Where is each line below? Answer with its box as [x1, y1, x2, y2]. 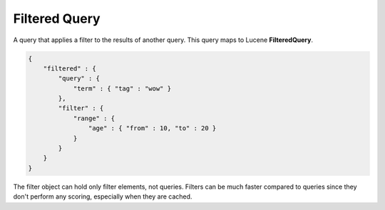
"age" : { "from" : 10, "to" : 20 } [88, 125, 217, 132]
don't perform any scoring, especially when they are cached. [13, 192, 192, 201]
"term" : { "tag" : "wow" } [73, 84, 171, 93]
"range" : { [73, 114, 115, 122]
